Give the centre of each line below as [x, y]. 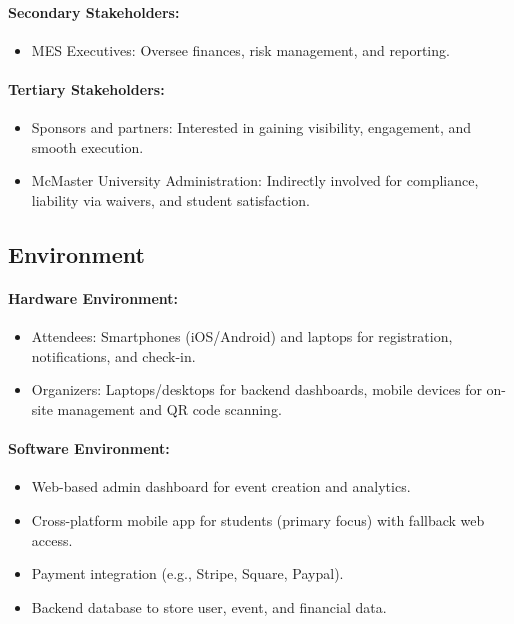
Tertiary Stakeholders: [86, 88]
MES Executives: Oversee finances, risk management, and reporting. [240, 49]
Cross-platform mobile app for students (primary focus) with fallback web [258, 519]
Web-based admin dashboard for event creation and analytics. [221, 486]
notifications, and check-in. [113, 355]
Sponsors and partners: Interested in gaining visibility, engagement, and [251, 127]
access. [52, 539]
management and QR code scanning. [169, 408]
